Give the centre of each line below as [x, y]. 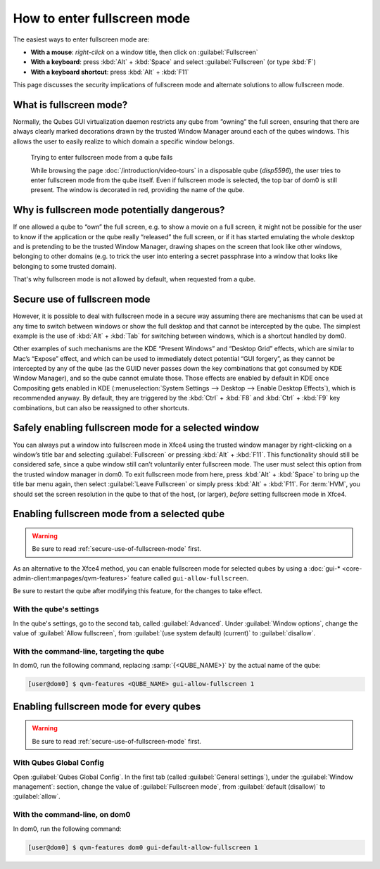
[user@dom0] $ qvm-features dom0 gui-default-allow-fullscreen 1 [143, 847]
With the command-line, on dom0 [72, 815]
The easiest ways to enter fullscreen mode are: [81, 39]
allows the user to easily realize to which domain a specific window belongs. [124, 141]
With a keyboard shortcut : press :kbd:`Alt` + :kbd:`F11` [110, 72]
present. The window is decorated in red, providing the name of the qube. [138, 190]
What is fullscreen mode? [70, 104]
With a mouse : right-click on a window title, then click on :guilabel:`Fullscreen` [144, 52]
